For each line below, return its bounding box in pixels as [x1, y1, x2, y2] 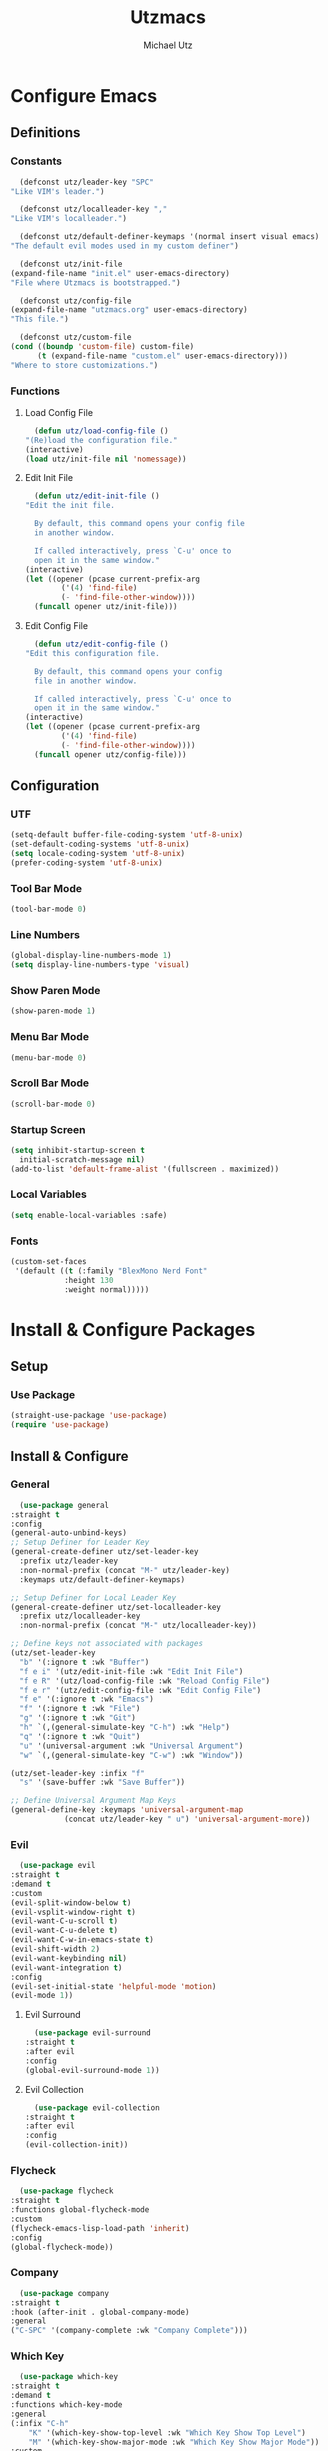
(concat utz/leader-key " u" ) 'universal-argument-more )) [63, 1814, 311, 1825]
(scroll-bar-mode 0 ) [10, 1099, 97, 1109]
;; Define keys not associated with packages [10, 1639, 203, 1649]
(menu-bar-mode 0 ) [10, 1052, 87, 1063]
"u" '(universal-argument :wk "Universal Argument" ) [19, 1741, 244, 1751]
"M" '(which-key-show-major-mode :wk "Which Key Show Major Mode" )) [28, 2437, 320, 2447]
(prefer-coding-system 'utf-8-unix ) [10, 857, 163, 868]
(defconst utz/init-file [19, 259, 123, 269]
